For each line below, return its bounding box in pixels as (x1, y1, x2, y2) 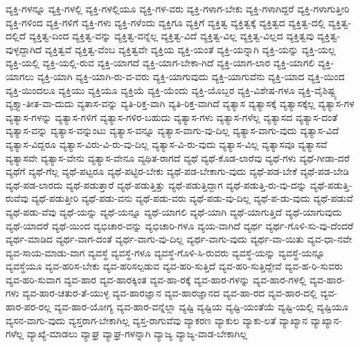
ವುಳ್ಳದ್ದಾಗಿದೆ (6, 41, 42, 56)
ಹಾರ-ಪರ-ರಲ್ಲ (6, 299, 51, 314)
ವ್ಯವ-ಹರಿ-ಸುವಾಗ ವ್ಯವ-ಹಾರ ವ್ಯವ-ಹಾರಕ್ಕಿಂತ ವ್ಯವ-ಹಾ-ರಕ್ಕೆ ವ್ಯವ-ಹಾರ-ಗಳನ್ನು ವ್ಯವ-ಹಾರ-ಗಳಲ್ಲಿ (6, 272, 307, 286)
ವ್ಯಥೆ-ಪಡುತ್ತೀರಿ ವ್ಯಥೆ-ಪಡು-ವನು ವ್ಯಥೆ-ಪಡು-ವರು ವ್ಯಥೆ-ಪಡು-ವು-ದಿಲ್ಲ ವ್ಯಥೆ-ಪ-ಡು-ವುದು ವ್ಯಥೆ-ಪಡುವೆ (31, 191, 353, 205)
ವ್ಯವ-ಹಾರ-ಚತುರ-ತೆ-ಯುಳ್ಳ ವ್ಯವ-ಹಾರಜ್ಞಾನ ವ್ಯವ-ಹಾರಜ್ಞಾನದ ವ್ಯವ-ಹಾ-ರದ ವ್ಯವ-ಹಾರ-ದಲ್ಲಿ (22, 285, 317, 300)
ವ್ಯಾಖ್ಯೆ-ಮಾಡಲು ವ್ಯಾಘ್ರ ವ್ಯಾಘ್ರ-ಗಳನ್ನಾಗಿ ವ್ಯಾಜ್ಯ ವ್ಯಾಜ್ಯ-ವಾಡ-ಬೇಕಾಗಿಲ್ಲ (26, 326, 248, 341)
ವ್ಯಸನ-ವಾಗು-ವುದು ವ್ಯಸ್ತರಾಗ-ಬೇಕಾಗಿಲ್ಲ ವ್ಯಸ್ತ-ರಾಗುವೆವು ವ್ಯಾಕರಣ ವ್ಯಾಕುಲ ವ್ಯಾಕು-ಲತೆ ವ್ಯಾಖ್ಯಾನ (6, 312, 307, 327)
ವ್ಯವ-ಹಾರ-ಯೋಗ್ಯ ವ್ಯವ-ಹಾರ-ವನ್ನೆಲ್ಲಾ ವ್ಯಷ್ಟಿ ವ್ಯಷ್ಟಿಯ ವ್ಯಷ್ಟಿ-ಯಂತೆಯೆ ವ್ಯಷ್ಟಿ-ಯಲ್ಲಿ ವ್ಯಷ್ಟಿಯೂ (54, 299, 348, 314)
